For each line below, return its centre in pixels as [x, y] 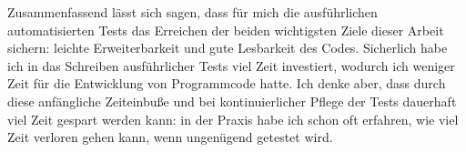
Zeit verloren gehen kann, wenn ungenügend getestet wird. [170, 137]
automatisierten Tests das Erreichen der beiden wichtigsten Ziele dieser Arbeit [226, 30]
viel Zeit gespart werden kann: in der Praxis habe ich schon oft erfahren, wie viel [233, 119]
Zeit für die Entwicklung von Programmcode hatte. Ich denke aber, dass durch [227, 83]
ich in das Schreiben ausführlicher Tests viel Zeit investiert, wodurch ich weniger [231, 65]
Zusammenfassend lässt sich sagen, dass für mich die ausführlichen [192, 12]
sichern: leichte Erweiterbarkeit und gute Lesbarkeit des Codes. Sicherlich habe [228, 48]
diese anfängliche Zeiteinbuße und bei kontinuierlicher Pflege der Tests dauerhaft [232, 101]
